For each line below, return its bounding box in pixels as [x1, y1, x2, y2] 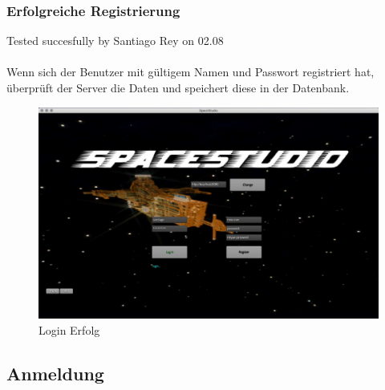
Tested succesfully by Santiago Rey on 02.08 [6, 32, 224, 49]
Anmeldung [6, 360, 104, 385]
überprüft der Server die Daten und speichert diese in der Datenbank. [6, 79, 350, 95]
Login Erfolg [38, 321, 100, 338]
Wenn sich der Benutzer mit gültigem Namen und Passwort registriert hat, [6, 63, 375, 80]
